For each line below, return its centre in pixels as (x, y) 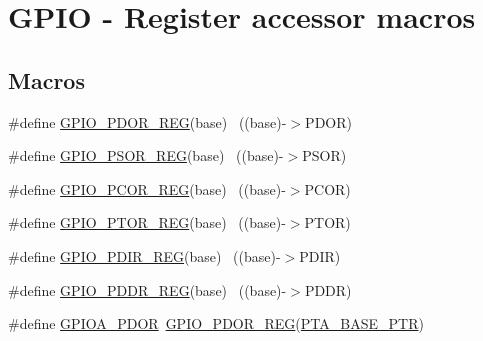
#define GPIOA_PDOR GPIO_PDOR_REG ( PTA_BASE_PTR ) (216, 323)
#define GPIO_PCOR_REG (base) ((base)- (147, 188)
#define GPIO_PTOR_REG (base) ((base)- (147, 222)
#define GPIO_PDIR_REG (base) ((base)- (144, 255)
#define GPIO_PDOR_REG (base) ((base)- (147, 121)
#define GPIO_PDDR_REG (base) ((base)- (147, 289)
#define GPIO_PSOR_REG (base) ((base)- (146, 155)
